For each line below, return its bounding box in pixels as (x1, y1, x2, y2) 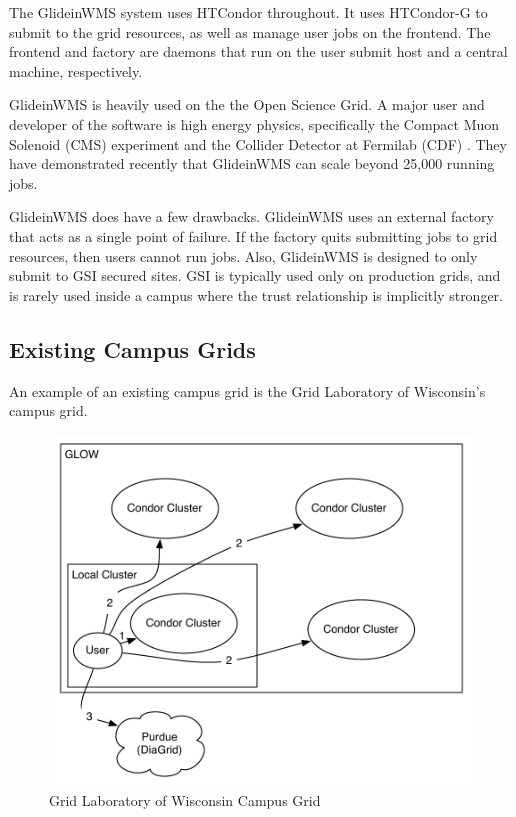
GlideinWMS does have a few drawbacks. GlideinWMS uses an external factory (9, 206, 494, 227)
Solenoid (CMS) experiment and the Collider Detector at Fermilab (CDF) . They (9, 133, 507, 154)
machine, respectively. (9, 60, 143, 81)
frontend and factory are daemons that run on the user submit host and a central (9, 41, 508, 62)
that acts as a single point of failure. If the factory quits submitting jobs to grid (9, 225, 498, 246)
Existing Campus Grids (9, 333, 256, 364)
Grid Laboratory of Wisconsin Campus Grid (49, 789, 321, 810)
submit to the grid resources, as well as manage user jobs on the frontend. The (9, 21, 491, 42)
